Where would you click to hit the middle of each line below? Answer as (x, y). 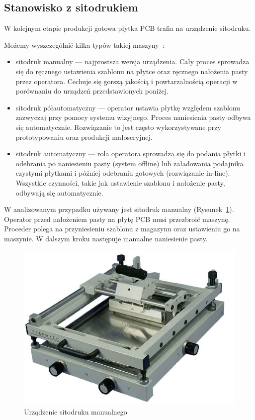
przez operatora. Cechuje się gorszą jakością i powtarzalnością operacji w (127, 81)
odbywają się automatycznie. (59, 192)
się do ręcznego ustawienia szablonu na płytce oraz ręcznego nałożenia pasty (132, 71)
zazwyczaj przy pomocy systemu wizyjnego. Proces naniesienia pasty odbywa (133, 117)
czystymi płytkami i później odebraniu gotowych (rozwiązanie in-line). (123, 173)
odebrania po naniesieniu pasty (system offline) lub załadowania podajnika (129, 163)
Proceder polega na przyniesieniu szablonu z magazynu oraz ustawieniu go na (122, 229)
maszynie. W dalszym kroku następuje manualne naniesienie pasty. (106, 238)
